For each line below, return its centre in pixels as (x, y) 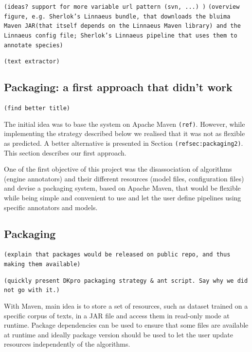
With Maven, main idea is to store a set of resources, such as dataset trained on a (126, 306)
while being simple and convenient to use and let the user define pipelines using (123, 198)
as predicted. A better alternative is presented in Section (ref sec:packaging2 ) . (124, 143)
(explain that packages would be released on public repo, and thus (117, 255)
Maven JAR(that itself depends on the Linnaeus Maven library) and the (122, 26)
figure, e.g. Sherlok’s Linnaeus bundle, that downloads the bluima (117, 16)
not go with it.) (32, 290)
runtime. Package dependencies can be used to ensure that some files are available (126, 325)
